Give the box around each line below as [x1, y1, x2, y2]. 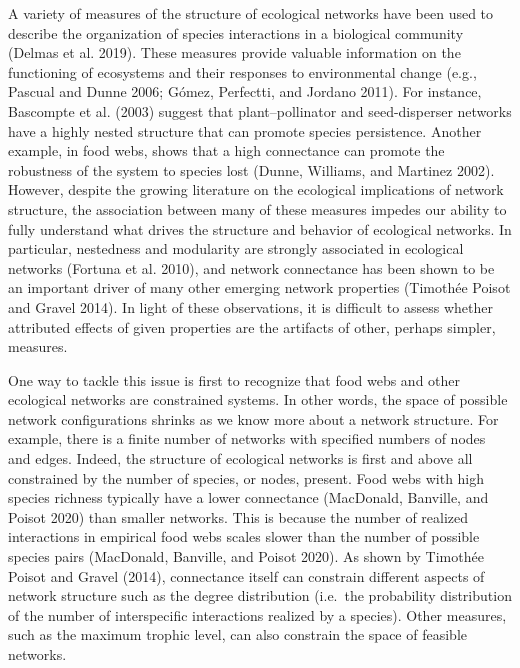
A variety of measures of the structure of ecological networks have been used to [8, 3, 494, 23]
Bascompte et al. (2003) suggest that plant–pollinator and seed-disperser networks [8, 100, 512, 121]
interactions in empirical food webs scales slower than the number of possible [8, 526, 480, 547]
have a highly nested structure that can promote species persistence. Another [8, 120, 482, 141]
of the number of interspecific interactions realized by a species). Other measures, [8, 604, 507, 625]
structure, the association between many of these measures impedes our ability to [8, 198, 507, 219]
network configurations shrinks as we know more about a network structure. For [8, 408, 499, 429]
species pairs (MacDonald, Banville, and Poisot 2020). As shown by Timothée [8, 546, 484, 567]
